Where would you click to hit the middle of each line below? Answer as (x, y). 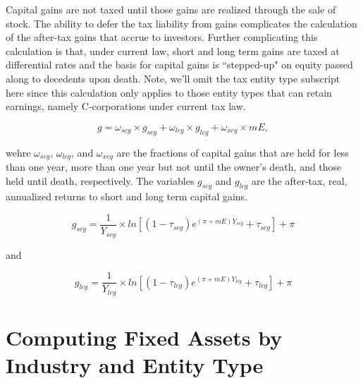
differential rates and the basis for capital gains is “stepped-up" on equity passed (179, 65)
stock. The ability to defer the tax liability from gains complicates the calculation (181, 23)
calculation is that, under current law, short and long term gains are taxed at (173, 50)
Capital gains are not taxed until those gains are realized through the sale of (171, 9)
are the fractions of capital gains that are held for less (233, 152)
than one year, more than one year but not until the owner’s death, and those (174, 166)
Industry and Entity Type (135, 364)
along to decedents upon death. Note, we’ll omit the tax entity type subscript (173, 78)
